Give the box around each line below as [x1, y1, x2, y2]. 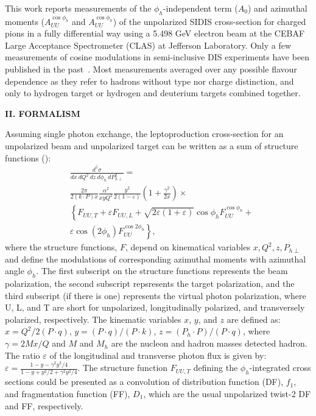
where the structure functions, [5, 241, 118, 253]
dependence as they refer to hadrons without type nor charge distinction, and [5, 74, 294, 87]
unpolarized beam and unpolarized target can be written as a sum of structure [5, 139, 298, 152]
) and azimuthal [247, 2, 307, 14]
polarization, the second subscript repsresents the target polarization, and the [5, 277, 295, 290]
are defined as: [226, 312, 281, 325]
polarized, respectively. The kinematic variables [5, 312, 181, 325]
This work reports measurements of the [5, 2, 152, 14]
